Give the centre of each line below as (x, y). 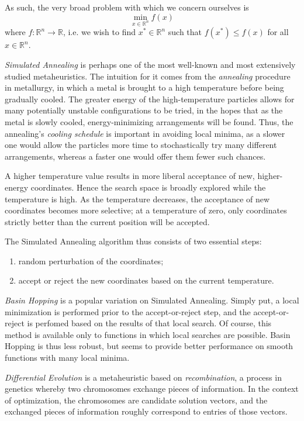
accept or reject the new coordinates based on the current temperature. (146, 280)
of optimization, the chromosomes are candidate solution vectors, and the (136, 400)
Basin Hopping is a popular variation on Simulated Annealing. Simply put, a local (152, 300)
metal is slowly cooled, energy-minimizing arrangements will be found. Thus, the (149, 121)
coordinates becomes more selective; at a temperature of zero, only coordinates (146, 210)
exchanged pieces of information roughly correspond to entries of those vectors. (146, 411)
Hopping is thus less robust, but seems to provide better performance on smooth (149, 346)
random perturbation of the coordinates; (91, 260)
